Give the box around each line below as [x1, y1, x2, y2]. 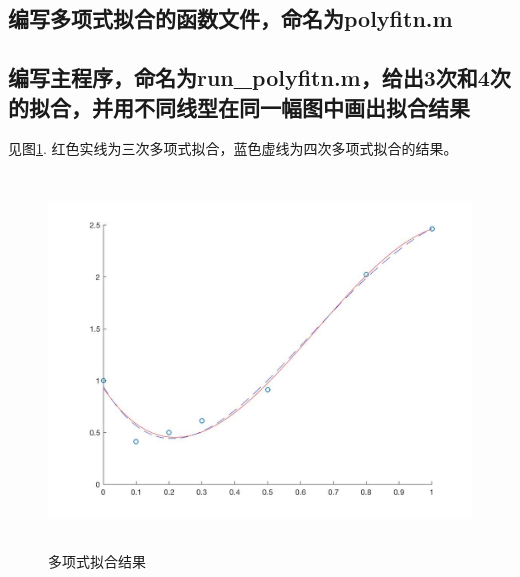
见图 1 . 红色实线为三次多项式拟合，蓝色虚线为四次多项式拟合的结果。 [8, 138, 458, 159]
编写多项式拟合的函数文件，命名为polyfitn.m [8, 3, 453, 34]
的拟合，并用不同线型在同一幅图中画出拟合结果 [8, 91, 470, 122]
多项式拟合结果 [48, 550, 146, 571]
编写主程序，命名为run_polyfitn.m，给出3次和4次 [8, 62, 511, 93]
